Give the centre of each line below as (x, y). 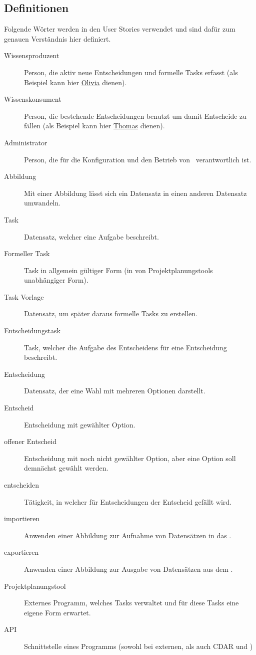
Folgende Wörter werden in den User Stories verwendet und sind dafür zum (120, 29)
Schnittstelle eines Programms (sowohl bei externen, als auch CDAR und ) (138, 646)
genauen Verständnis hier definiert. (57, 38)
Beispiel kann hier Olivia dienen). (75, 82)
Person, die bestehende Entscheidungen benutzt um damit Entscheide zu (135, 116)
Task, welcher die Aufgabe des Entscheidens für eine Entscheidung (125, 347)
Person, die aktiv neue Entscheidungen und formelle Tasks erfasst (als (131, 72)
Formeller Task (27, 253)
